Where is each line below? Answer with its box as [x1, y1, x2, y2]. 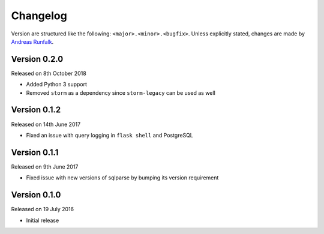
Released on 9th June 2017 [11, 163, 79, 170]
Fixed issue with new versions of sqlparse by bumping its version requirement [26, 174, 219, 181]
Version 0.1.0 [11, 190, 61, 200]
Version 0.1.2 [11, 105, 61, 115]
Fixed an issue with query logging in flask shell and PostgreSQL [26, 131, 193, 139]
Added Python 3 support [26, 81, 87, 88]
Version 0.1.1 [11, 147, 59, 157]
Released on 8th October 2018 [11, 70, 86, 77]
